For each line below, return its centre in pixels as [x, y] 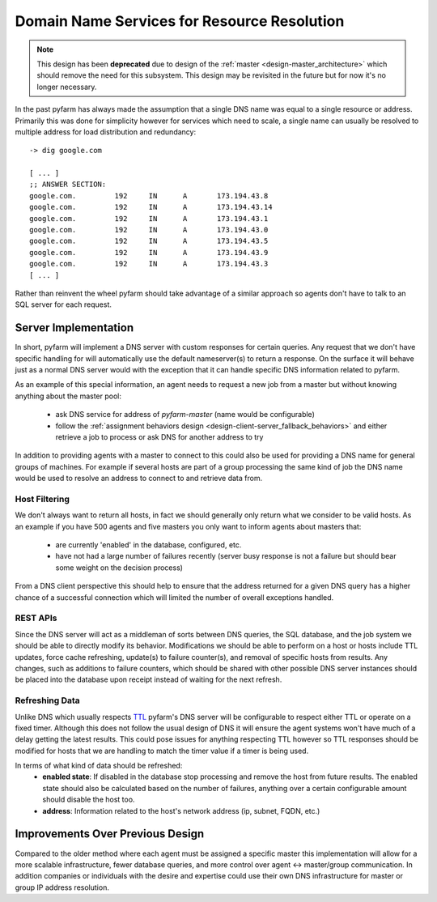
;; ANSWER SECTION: [68, 185]
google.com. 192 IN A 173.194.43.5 [149, 241]
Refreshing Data [47, 700]
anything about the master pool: [68, 396]
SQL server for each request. [64, 304]
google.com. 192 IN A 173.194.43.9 [149, 252]
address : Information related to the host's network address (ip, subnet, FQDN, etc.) [181, 811]
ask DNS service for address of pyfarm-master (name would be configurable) [185, 415]
